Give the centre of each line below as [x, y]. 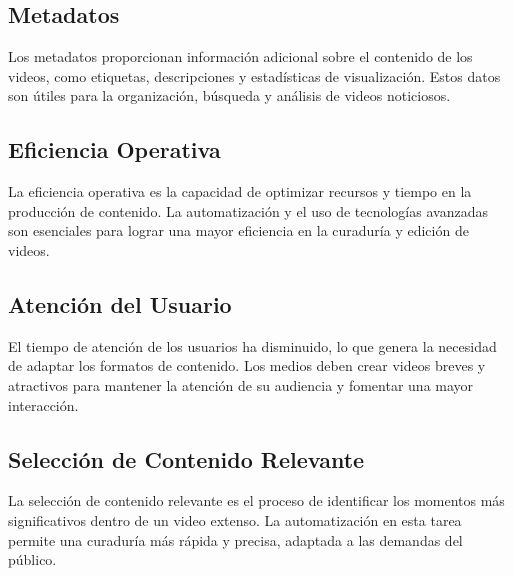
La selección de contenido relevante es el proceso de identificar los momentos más [256, 500]
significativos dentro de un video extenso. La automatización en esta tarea [235, 519]
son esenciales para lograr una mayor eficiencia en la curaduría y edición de [238, 230]
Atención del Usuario [120, 303]
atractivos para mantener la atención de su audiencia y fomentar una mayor [241, 384]
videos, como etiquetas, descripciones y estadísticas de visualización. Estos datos [254, 75]
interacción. [43, 404]
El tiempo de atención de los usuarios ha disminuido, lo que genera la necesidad [252, 345]
